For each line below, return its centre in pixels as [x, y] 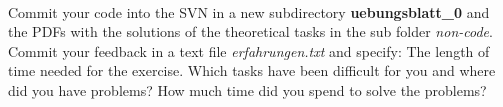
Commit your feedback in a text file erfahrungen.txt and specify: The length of [249, 50]
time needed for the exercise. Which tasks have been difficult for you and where [252, 70]
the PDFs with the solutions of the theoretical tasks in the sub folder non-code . [250, 31]
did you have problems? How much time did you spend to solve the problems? [247, 89]
